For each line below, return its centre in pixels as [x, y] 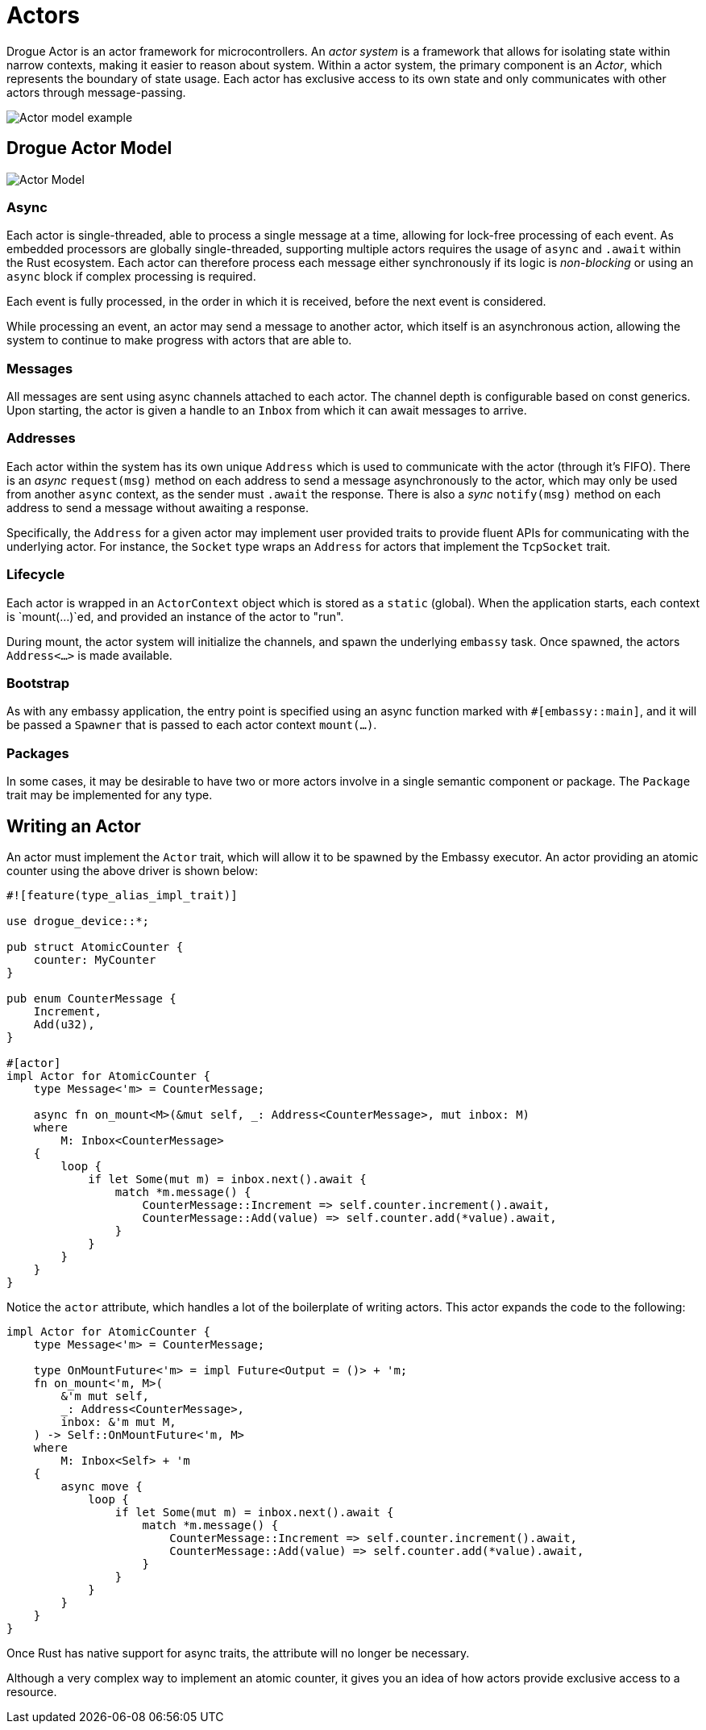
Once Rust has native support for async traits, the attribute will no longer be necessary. [238, 1653]
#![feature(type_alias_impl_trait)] [122, 895]
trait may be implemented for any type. [110, 795]
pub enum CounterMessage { [91, 998]
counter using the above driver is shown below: [133, 870]
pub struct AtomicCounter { [95, 946]
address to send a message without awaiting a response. [158, 507]
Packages [38, 753]
